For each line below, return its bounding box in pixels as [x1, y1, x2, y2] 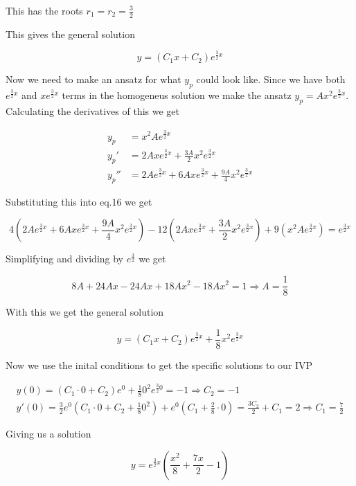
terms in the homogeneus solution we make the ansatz [62, 88, 292, 102]
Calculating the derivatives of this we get [6, 103, 180, 118]
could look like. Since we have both [196, 72, 346, 87]
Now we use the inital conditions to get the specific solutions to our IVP [6, 357, 313, 372]
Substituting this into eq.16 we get [6, 194, 152, 208]
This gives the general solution [6, 26, 135, 41]
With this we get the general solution [6, 305, 164, 319]
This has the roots [6, 3, 83, 17]
